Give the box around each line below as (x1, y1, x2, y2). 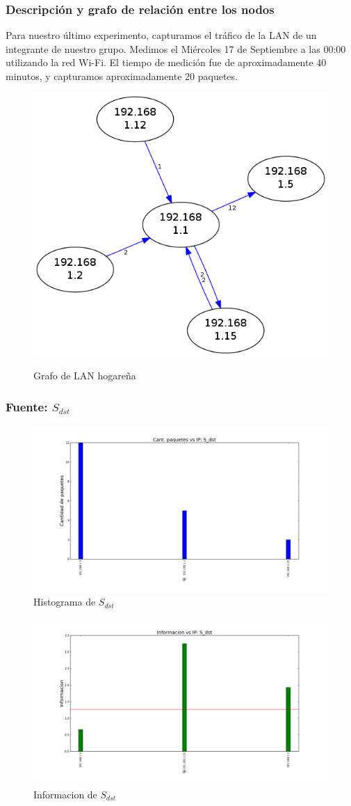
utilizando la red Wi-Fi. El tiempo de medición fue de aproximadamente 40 (6, 55, 327, 70)
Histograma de (33, 594, 96, 609)
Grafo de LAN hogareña (33, 368, 136, 383)
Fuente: (6, 397, 48, 415)
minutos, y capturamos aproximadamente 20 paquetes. (6, 69, 238, 83)
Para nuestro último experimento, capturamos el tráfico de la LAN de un (6, 28, 317, 42)
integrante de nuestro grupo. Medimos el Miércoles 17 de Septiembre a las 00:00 (6, 41, 346, 56)
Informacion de (33, 787, 97, 801)
